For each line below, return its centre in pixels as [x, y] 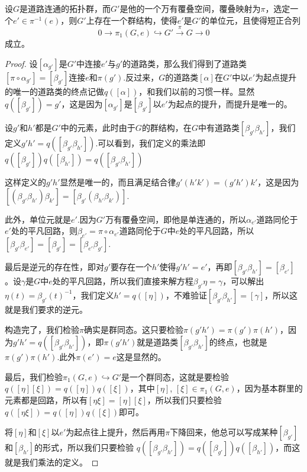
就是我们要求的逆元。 [46, 309]
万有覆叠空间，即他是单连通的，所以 [176, 219]
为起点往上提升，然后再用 [116, 432]
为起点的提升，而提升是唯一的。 [230, 104]
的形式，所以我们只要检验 [84, 447]
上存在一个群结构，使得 [132, 20]
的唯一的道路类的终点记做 [54, 91]
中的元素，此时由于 [98, 128]
